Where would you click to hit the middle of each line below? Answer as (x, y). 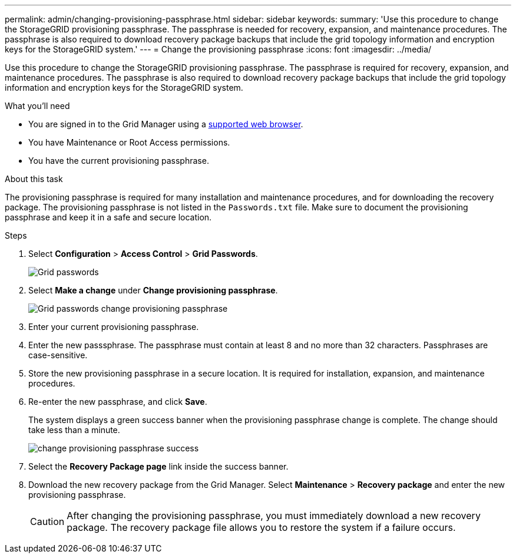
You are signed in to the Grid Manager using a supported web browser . (166, 124)
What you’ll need (37, 106)
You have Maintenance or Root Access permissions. (129, 142)
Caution (47, 521)
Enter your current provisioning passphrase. (114, 327)
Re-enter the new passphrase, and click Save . (118, 402)
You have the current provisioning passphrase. (119, 161)
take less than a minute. (74, 430)
